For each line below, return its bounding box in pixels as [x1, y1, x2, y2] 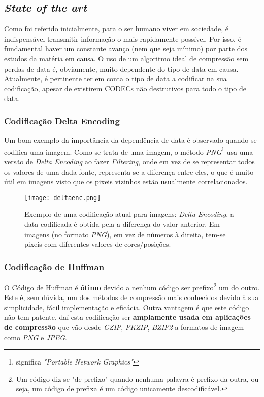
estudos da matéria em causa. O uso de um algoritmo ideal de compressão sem [4, 53, 249, 63]
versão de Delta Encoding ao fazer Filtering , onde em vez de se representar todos [4, 156, 255, 167]
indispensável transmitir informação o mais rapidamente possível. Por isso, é [4, 33, 241, 44]
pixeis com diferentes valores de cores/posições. [24, 239, 171, 249]
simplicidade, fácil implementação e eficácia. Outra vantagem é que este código [4, 302, 249, 312]
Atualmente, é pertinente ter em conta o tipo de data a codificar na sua [4, 73, 227, 84]
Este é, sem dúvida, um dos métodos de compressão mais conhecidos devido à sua [4, 292, 259, 303]
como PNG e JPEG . [4, 332, 67, 342]
